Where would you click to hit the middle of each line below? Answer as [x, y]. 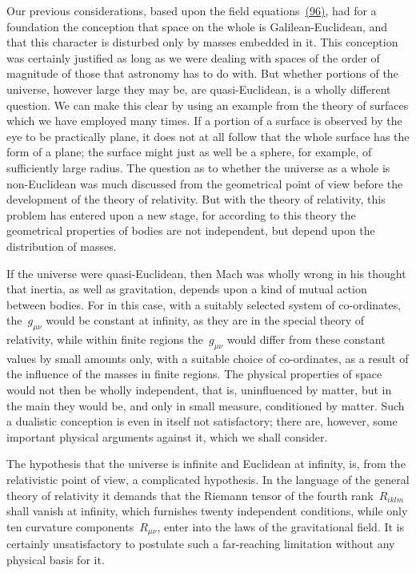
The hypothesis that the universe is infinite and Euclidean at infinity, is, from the [206, 464]
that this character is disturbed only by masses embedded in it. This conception [202, 42]
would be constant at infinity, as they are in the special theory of [205, 320]
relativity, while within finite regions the [105, 339]
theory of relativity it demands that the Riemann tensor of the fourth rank [190, 495]
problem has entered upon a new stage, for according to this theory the [181, 214]
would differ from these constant [306, 339]
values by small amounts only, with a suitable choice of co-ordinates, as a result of [208, 358]
